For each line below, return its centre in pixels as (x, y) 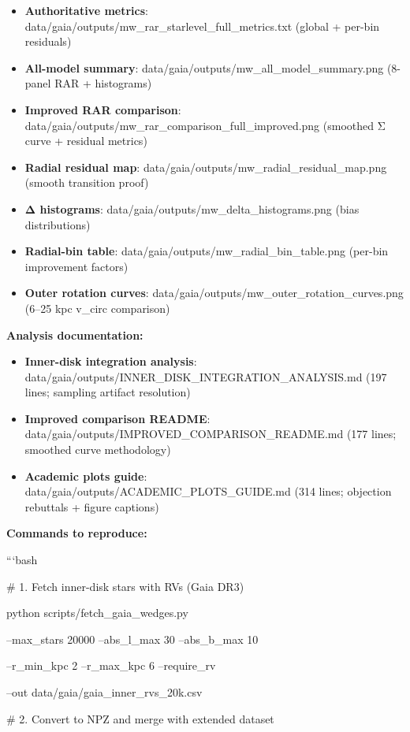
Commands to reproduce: (77, 533)
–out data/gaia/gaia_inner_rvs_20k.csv (104, 692)
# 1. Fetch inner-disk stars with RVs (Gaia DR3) (125, 586)
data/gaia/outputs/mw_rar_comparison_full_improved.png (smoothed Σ (205, 125)
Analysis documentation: (75, 334)
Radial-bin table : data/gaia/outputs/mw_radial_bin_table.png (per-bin (207, 251)
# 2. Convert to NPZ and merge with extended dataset (140, 718)
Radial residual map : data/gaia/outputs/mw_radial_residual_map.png (206, 167)
